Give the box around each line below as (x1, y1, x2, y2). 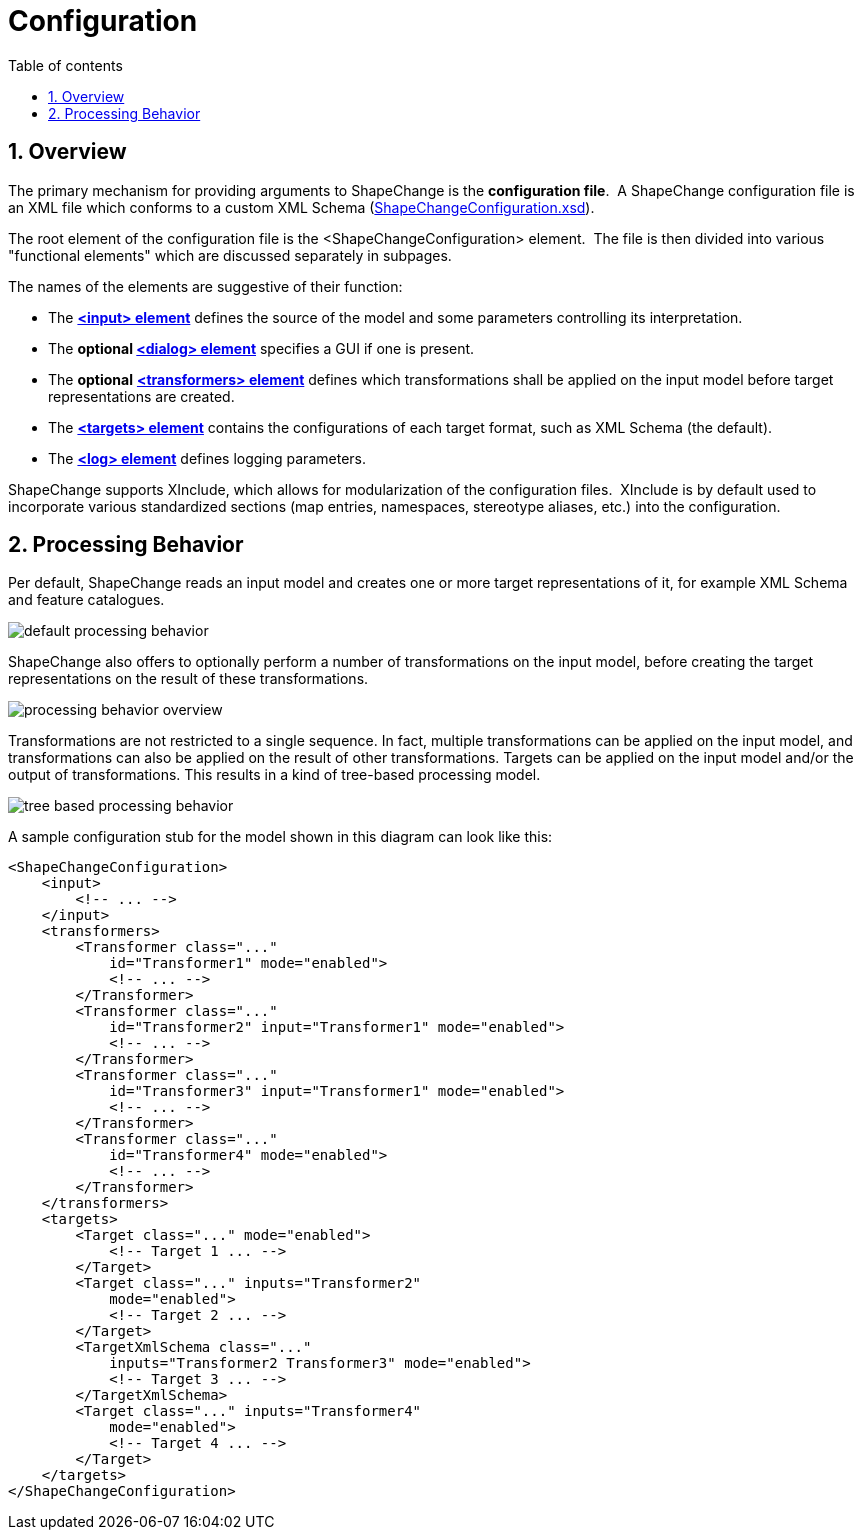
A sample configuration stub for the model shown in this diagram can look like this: (8, 828, 553, 846)
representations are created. (48, 387, 235, 405)
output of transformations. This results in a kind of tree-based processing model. (8, 766, 541, 784)
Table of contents (8, 56, 123, 74)
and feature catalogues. (8, 591, 165, 609)
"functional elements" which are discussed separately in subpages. (8, 246, 452, 264)
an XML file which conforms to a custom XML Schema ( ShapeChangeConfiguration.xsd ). (8, 198, 595, 216)
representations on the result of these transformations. (8, 670, 369, 688)
